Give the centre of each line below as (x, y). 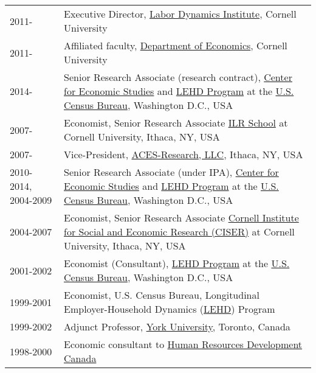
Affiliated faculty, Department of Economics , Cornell (176, 45)
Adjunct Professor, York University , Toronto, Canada (177, 326)
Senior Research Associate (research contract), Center (178, 77)
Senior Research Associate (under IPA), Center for (171, 172)
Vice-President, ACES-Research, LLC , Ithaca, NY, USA (184, 154)
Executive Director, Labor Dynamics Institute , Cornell (180, 14)
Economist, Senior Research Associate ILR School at (176, 123)
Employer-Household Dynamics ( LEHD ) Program (170, 309)
